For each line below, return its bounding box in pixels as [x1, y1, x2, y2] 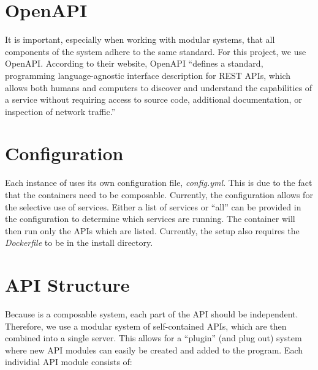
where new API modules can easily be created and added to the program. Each [5, 343, 303, 356]
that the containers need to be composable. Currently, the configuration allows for [5, 188, 313, 201]
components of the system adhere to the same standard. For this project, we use [5, 45, 306, 57]
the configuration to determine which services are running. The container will [5, 212, 295, 225]
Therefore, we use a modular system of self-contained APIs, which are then [5, 319, 287, 332]
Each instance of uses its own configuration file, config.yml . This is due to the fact [5, 176, 312, 189]
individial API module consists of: [5, 355, 132, 368]
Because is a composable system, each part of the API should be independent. [5, 308, 298, 320]
